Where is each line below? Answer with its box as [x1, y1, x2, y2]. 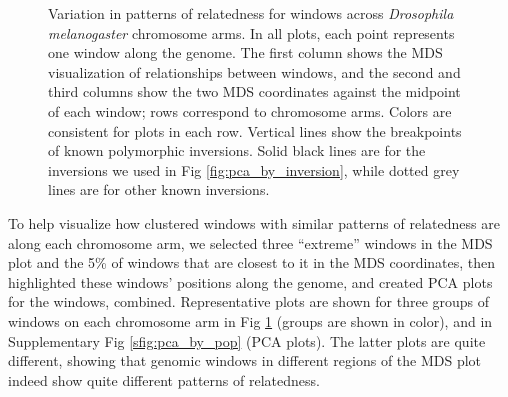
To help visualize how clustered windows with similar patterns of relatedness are [8, 212, 500, 233]
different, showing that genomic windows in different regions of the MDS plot [8, 350, 482, 371]
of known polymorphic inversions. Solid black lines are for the [48, 140, 426, 161]
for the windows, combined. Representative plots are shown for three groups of [8, 291, 490, 312]
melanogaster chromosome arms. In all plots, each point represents [48, 22, 455, 43]
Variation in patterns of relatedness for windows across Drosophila [48, 3, 454, 23]
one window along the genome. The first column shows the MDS [48, 42, 443, 63]
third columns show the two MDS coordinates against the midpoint [48, 81, 461, 102]
